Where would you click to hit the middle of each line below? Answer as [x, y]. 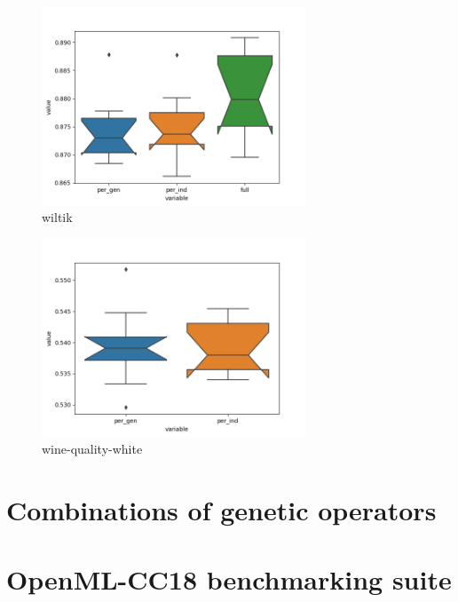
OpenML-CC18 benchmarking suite [229, 579]
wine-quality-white [92, 448]
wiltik [57, 217]
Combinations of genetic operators [221, 509]
